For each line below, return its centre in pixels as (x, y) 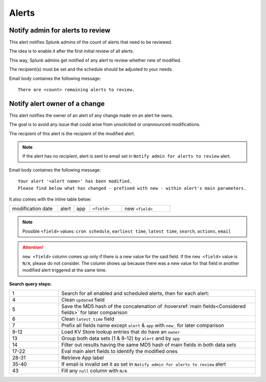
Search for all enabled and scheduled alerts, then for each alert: (135, 293)
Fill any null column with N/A (94, 371)
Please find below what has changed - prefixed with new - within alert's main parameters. (132, 188)
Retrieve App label (83, 358)
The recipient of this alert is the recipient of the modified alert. (72, 134)
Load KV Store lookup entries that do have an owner (121, 332)
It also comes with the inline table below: (50, 199)
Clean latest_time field (88, 319)
